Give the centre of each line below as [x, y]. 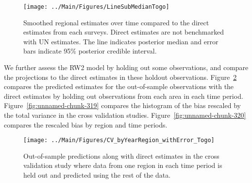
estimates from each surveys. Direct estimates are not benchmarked [124, 32]
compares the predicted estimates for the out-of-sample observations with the [119, 86]
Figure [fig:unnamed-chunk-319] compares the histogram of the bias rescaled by [122, 105]
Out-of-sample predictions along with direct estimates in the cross [121, 156]
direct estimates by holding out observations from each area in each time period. [124, 96]
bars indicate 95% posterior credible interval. [90, 51]
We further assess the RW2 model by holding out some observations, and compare [126, 67]
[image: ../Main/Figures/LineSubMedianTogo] [96, 7]
